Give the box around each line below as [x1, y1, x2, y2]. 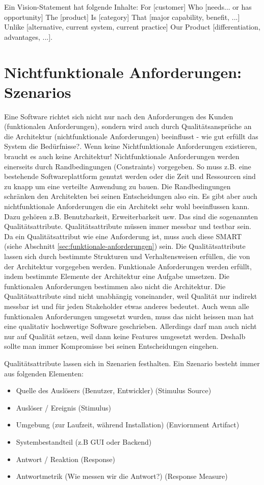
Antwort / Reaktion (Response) [16, 453, 116, 464]
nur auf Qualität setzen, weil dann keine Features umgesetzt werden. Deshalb [4, 330, 246, 341]
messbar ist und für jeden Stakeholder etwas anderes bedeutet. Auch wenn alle [4, 300, 249, 311]
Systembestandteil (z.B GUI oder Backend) [16, 436, 152, 447]
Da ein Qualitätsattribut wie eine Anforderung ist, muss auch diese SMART [4, 231, 242, 241]
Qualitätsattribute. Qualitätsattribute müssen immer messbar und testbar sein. [4, 221, 252, 232]
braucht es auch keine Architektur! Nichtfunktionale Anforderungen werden [4, 151, 240, 162]
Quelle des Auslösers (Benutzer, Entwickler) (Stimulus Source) [16, 385, 212, 396]
